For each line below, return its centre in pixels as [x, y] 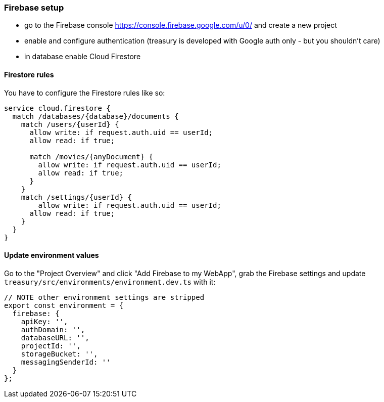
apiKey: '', [44, 321]
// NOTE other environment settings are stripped [104, 297]
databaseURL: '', [55, 338]
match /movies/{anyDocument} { [91, 157]
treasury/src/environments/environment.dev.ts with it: [110, 282]
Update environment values [52, 255]
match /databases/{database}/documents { [95, 116]
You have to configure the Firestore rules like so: [85, 93]
